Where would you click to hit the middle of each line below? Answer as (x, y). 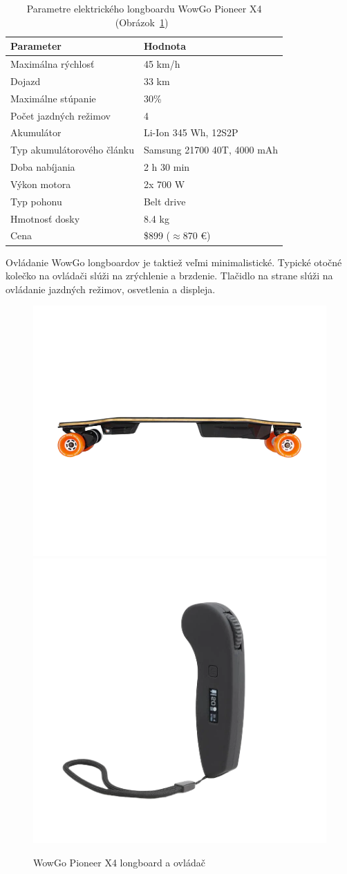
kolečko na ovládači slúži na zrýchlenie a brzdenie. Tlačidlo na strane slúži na (169, 276)
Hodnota (165, 46)
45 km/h (162, 64)
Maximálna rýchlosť (53, 64)
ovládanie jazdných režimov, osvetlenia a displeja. (111, 289)
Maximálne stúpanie (53, 98)
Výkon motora (41, 184)
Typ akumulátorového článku (72, 150)
